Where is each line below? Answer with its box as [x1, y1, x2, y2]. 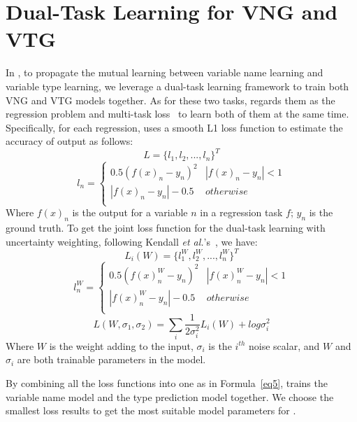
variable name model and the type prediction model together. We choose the [6, 389, 334, 404]
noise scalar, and [249, 338, 320, 353]
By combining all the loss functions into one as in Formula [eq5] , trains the [6, 376, 328, 391]
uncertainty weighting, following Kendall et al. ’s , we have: [6, 234, 258, 248]
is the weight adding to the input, [49, 338, 194, 353]
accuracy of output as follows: [6, 134, 133, 148]
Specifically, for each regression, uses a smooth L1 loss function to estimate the [6, 120, 343, 134]
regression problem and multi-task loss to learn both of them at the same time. [6, 106, 349, 121]
